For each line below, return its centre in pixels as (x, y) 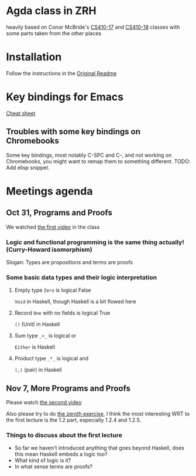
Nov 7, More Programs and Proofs (68, 388)
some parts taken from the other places (54, 33)
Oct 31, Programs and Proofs (59, 213)
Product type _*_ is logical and (51, 359)
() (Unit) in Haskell (37, 325)
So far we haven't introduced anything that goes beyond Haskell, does (99, 448)
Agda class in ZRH (51, 11)
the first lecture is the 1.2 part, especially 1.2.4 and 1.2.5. (74, 420)
